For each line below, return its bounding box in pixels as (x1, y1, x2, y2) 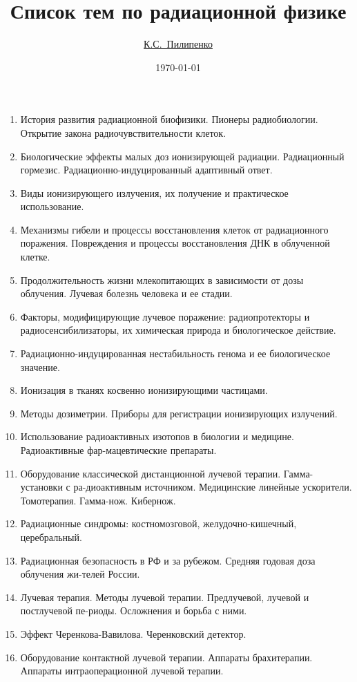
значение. (20, 359, 60, 374)
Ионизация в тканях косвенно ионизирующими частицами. (20, 383, 268, 397)
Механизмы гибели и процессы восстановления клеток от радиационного (20, 222, 329, 236)
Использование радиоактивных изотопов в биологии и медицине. (20, 429, 294, 444)
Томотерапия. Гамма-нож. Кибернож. (20, 493, 176, 507)
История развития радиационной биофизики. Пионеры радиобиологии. (20, 112, 318, 126)
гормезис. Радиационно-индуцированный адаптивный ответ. (20, 162, 273, 177)
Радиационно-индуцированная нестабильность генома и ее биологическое (20, 346, 331, 361)
